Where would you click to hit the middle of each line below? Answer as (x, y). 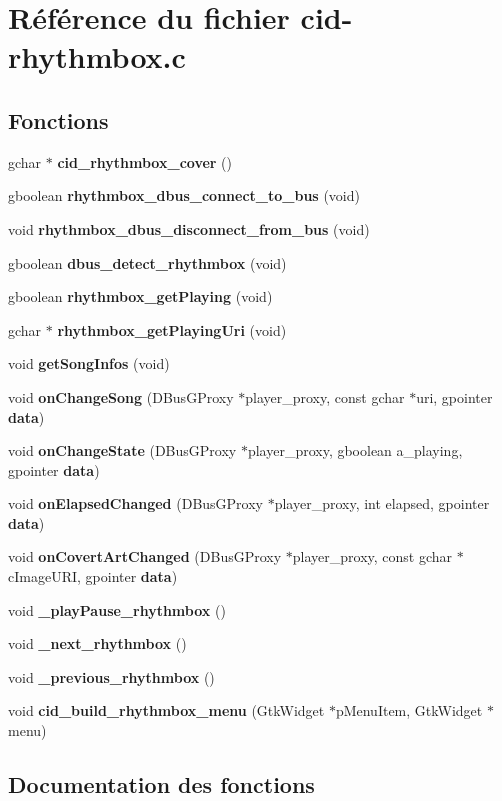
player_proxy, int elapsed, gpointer (382, 503)
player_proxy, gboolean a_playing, (355, 450)
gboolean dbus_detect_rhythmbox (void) (147, 262)
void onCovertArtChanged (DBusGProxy (145, 556)
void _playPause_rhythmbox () (117, 609)
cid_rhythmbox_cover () (145, 161)
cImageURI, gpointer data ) (93, 576)
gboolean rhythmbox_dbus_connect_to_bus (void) (184, 195)
